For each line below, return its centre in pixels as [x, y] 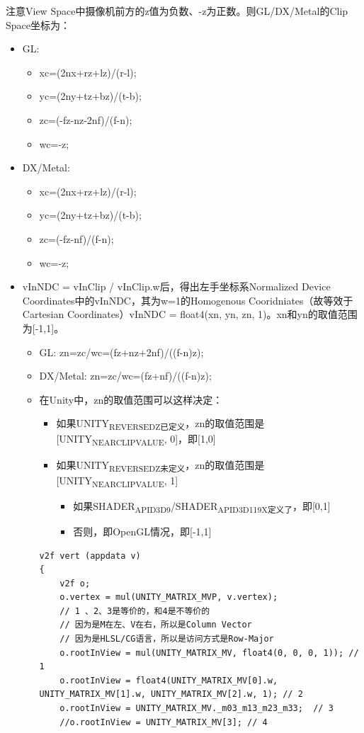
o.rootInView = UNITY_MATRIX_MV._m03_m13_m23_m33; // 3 [197, 709]
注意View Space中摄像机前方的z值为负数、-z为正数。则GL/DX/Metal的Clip [177, 11]
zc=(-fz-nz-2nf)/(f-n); [86, 119]
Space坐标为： [38, 24]
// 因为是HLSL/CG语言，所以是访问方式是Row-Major [167, 639]
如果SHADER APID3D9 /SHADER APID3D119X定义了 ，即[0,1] [202, 506]
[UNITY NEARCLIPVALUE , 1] [117, 481]
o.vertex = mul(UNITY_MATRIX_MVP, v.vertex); [169, 597]
